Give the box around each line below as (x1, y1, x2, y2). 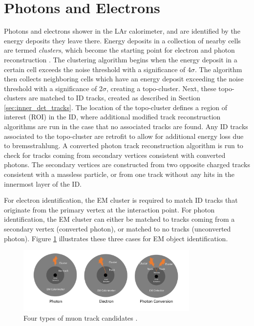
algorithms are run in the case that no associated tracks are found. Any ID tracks (4, 121, 248, 132)
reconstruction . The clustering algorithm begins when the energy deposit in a (4, 54, 237, 64)
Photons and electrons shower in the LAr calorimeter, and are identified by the (4, 26, 240, 36)
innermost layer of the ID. (4, 178, 82, 189)
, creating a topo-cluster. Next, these (106, 83, 216, 93)
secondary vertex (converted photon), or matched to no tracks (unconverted (4, 224, 231, 233)
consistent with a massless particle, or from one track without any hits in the (4, 169, 234, 179)
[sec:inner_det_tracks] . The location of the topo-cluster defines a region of (4, 102, 228, 112)
